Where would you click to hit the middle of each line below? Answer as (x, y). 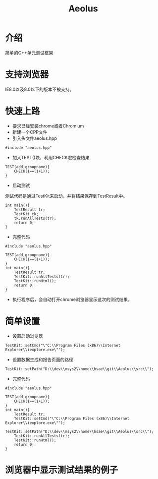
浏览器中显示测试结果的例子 (62, 470)
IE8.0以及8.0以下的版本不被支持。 (40, 89)
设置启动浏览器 (27, 336)
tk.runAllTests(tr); (35, 218)
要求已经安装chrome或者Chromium (48, 126)
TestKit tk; (26, 214)
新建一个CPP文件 (30, 132)
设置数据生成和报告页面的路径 (43, 359)
